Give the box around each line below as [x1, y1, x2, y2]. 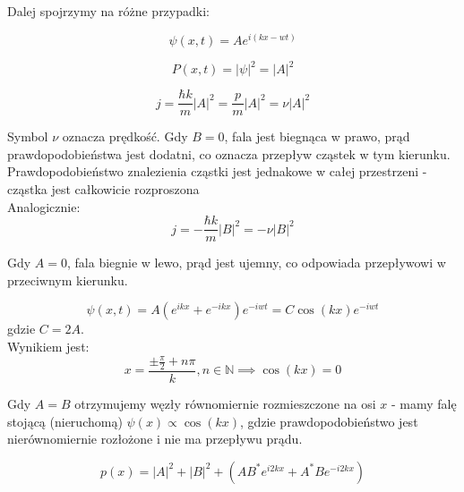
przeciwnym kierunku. [7, 270, 128, 289]
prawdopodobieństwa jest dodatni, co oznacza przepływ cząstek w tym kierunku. [7, 144, 451, 163]
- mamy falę [391, 394, 457, 413]
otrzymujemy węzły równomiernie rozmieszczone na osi [74, 394, 376, 413]
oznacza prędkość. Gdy [62, 127, 188, 146]
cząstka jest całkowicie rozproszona [7, 180, 200, 199]
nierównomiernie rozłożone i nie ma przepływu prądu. [7, 429, 303, 448]
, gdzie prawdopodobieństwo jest [240, 411, 418, 430]
